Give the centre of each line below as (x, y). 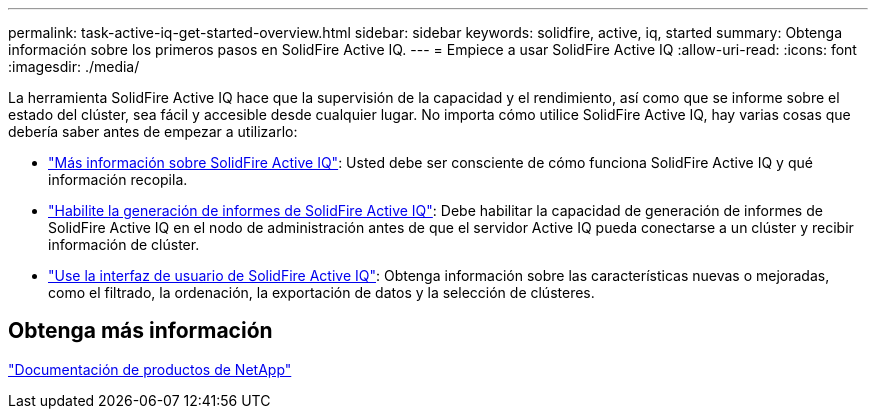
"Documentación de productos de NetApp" (150, 369)
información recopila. (118, 179)
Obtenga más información (140, 331)
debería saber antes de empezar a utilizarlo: (153, 131)
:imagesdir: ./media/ (74, 66)
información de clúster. (124, 244)
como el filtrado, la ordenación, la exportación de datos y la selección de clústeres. (321, 292)
